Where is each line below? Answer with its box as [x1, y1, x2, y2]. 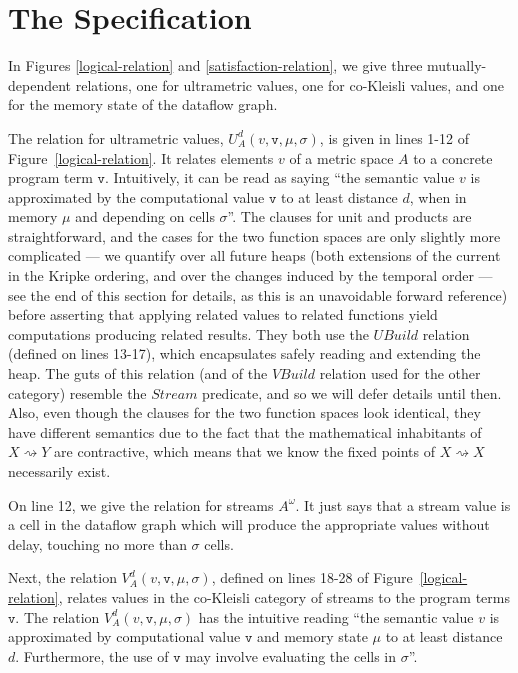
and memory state [256, 626, 368, 647]
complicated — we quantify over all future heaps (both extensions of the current [8, 245, 501, 266]
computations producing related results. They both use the [8, 323, 369, 344]
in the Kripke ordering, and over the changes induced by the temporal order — [8, 265, 493, 286]
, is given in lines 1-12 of [319, 127, 469, 148]
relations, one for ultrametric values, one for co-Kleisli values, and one [75, 74, 504, 95]
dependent [8, 74, 72, 95]
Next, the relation [8, 567, 117, 588]
